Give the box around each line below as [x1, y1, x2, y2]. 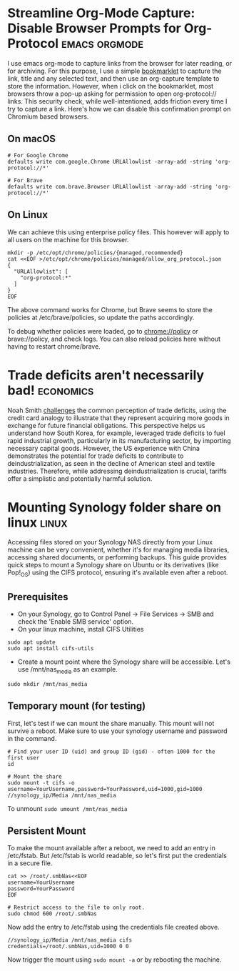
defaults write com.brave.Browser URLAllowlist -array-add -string [7, 183, 213, 190]
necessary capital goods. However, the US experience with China [7, 444, 200, 452]
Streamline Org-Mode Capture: [7, 5, 195, 21]
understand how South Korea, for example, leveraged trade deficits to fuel [7, 429, 226, 437]
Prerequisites [7, 591, 68, 603]
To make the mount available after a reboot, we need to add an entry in [7, 844, 216, 852]
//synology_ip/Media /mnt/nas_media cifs [7, 937, 133, 944]
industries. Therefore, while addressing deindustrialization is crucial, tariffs [7, 467, 227, 475]
